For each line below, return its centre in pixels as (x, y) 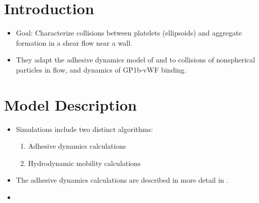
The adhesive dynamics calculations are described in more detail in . (122, 180)
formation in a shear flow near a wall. (74, 42)
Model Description (70, 104)
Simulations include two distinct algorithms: (84, 129)
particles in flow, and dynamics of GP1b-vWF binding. (101, 69)
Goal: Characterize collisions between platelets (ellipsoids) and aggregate (129, 33)
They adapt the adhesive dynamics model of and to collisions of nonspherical (136, 60)
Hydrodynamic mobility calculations (84, 163)
